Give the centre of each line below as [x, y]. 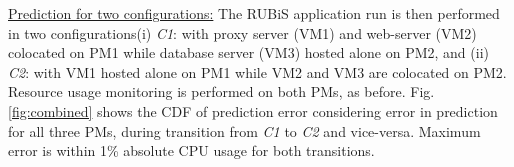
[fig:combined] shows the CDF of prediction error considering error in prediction [253, 110]
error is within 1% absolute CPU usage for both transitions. [191, 150]
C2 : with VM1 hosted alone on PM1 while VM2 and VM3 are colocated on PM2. [257, 71]
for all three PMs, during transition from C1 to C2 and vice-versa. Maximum [244, 130]
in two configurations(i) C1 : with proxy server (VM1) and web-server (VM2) [242, 32]
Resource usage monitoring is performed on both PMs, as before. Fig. [221, 91]
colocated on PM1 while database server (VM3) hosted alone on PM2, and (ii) [248, 52]
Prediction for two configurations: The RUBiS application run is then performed [254, 13]
